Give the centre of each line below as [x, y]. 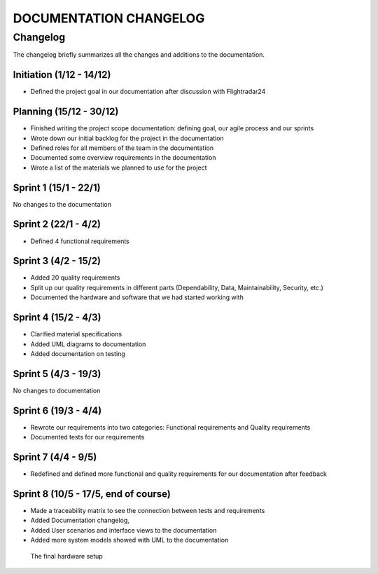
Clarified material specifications [76, 334]
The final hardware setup [66, 556]
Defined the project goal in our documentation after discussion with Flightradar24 [148, 92]
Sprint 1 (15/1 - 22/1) [57, 187]
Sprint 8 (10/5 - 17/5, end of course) [92, 494]
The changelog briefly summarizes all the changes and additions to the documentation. [139, 55]
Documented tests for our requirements [87, 437]
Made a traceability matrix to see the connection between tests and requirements [148, 510]
